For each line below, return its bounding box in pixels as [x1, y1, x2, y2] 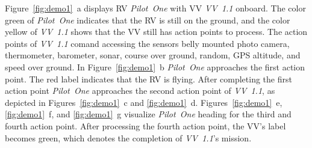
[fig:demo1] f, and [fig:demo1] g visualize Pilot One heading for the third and [5, 108, 292, 120]
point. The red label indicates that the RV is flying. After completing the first [5, 72, 292, 85]
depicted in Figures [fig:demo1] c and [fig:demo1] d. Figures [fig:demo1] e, [5, 96, 282, 108]
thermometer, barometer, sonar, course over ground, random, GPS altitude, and [5, 49, 301, 61]
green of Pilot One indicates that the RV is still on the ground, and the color [5, 13, 290, 26]
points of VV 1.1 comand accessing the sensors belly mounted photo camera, [5, 37, 290, 49]
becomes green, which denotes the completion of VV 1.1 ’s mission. [5, 131, 252, 144]
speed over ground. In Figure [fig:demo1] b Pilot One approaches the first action [5, 60, 305, 73]
